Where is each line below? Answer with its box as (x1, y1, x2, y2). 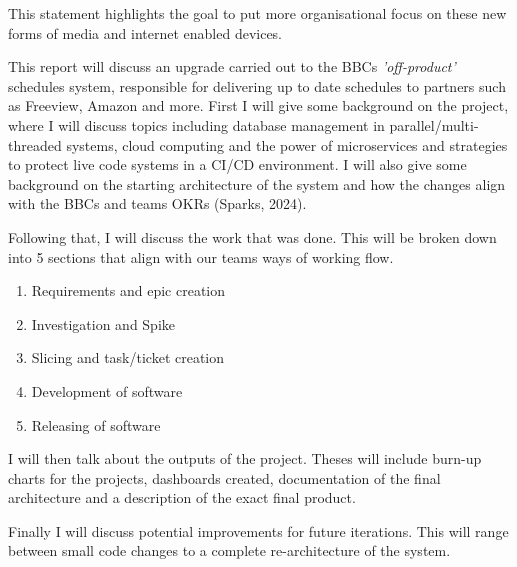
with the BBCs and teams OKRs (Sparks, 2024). (8, 193, 307, 214)
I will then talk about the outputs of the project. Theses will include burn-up (8, 448, 482, 469)
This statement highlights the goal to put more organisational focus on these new (8, 3, 507, 23)
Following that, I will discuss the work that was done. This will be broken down (8, 226, 497, 247)
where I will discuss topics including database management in (8, 114, 385, 135)
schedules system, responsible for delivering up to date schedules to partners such (8, 75, 506, 96)
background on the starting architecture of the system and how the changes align (8, 173, 506, 194)
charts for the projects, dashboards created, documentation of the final (8, 467, 441, 488)
